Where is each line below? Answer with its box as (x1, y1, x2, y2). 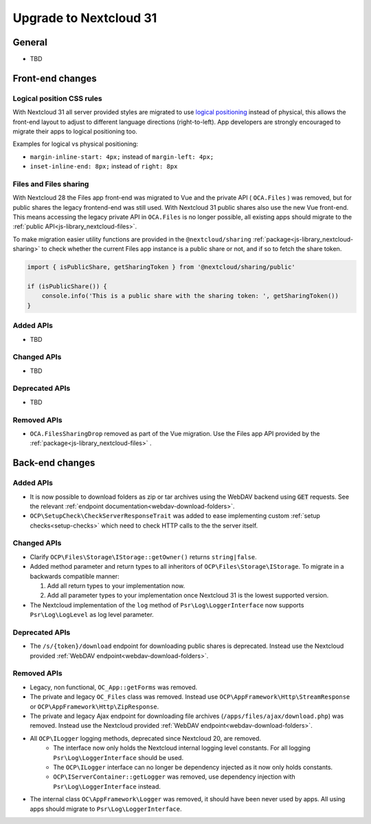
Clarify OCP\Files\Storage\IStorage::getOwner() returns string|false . (30, 552, 257, 561)
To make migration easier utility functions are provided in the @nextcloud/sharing (12, 235, 252, 243)
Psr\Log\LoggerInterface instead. (53, 782, 161, 790)
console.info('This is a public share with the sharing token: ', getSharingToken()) (41, 292, 339, 300)
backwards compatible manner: (30, 572, 120, 581)
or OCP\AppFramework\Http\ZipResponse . (30, 702, 159, 711)
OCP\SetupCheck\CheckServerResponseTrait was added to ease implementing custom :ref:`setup (30, 512, 321, 520)
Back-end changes (12, 457, 95, 469)
